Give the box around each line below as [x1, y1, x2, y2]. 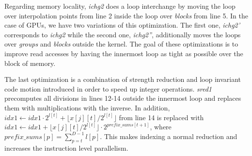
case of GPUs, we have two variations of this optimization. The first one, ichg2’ [4, 20, 240, 30]
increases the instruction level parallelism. [4, 142, 128, 153]
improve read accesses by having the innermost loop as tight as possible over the [4, 48, 243, 58]
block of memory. [4, 58, 56, 68]
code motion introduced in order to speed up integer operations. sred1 [4, 83, 212, 94]
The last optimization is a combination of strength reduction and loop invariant [4, 74, 241, 84]
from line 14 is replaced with [119, 112, 204, 122]
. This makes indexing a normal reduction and [100, 131, 237, 141]
